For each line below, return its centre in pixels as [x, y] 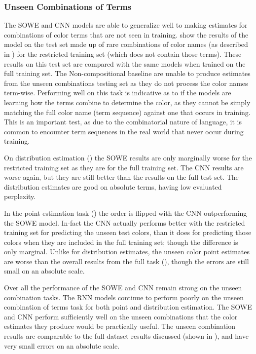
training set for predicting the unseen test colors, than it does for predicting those [128, 232]
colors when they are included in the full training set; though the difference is [121, 242]
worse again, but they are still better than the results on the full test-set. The [121, 177]
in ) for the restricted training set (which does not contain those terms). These [123, 54]
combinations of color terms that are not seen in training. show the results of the [126, 34]
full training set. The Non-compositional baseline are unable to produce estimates [127, 73]
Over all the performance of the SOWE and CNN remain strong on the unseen [123, 288]
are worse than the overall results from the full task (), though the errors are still [127, 261]
